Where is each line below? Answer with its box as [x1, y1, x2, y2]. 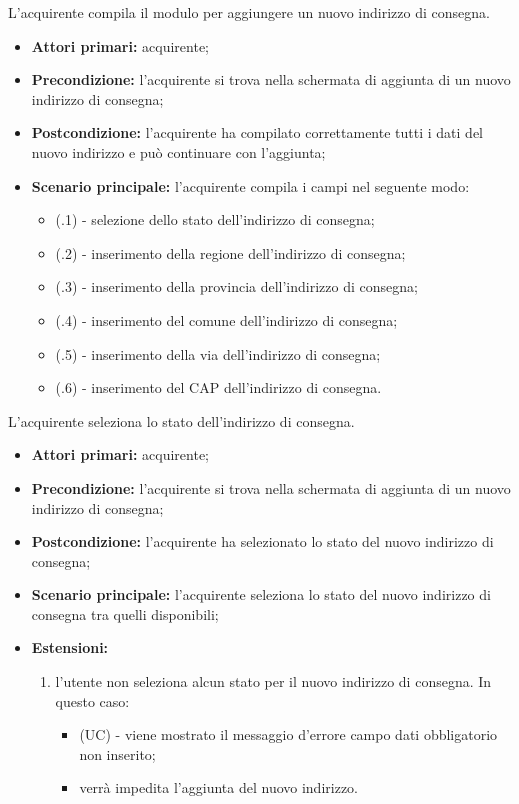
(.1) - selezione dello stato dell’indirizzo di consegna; [55, 209, 375, 230]
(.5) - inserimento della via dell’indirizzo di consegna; [55, 343, 381, 364]
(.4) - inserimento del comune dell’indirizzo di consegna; [55, 309, 398, 330]
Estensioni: [31, 637, 109, 658]
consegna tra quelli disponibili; [31, 603, 219, 624]
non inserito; [79, 743, 156, 764]
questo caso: [55, 690, 130, 711]
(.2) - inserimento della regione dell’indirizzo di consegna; [55, 242, 406, 263]
